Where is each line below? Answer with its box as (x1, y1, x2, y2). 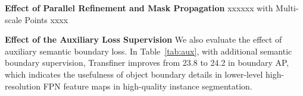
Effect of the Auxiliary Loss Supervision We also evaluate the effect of (5, 33, 282, 46)
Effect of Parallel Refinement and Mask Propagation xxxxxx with (5, 2, 273, 14)
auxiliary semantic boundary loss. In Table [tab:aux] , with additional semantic (5, 44, 292, 57)
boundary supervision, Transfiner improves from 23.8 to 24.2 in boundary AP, (5, 56, 289, 69)
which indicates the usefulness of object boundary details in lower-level (5, 68, 263, 80)
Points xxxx (24, 13, 68, 25)
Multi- (276, 2, 299, 14)
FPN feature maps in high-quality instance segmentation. (43, 79, 252, 92)
